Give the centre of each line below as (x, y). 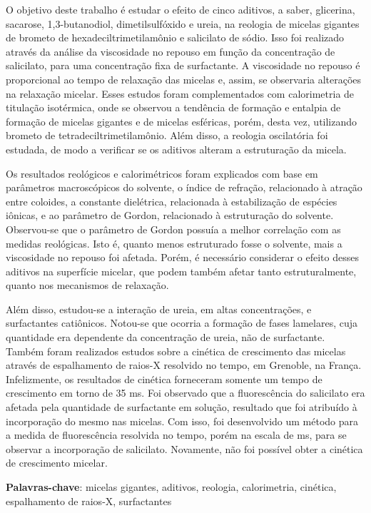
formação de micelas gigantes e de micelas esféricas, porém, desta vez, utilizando (182, 121)
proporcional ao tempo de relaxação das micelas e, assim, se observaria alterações (184, 79)
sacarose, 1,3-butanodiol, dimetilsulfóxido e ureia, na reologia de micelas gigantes (183, 23)
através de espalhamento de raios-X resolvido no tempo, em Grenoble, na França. (184, 365)
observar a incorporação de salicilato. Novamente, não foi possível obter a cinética (184, 448)
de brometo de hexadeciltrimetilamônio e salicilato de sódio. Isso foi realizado (175, 37)
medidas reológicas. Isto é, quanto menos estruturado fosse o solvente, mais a (174, 243)
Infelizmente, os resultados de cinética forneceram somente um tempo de (164, 379)
